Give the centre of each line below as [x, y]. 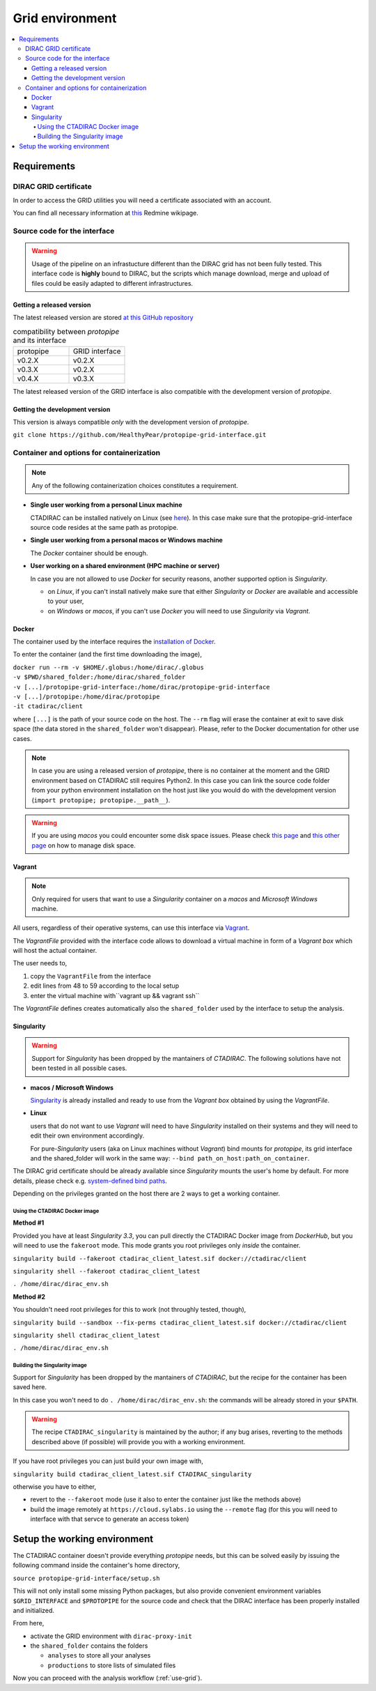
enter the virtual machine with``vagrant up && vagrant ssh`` [115, 995]
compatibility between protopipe [66, 332]
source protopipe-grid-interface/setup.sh [86, 1578]
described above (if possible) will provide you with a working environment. [139, 1441]
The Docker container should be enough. [89, 553]
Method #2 [29, 1296]
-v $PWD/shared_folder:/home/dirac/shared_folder [99, 677]
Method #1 [29, 1223]
